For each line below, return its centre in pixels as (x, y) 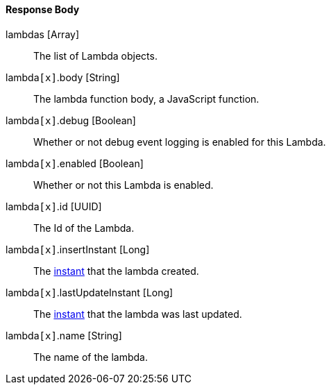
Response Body (43, 9)
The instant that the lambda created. (116, 271)
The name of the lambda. (91, 357)
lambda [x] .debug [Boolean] (71, 120)
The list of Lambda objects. (95, 56)
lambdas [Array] (43, 34)
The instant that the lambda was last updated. (138, 314)
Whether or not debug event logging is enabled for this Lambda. (180, 142)
